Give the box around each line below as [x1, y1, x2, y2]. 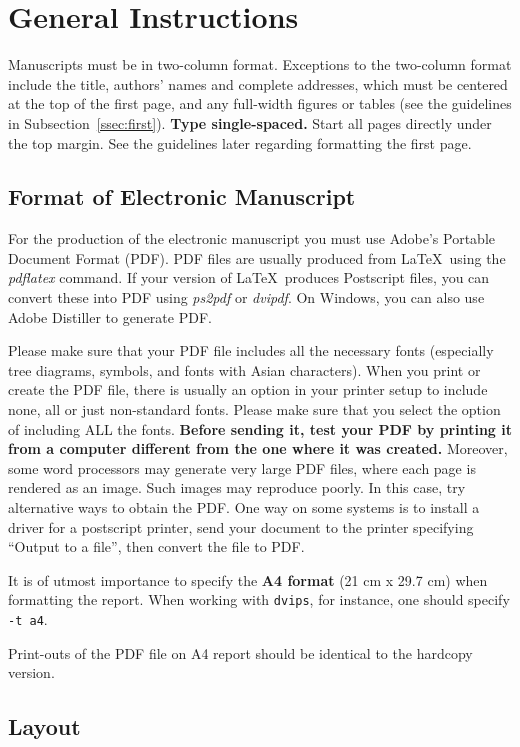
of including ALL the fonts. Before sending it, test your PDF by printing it [8, 418, 512, 439]
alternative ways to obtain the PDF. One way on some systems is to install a [8, 497, 480, 518]
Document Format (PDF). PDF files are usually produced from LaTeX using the [8, 247, 506, 268]
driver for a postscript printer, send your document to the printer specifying [8, 516, 474, 537]
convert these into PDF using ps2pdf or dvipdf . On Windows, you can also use [8, 287, 485, 308]
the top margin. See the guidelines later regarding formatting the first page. [8, 132, 472, 153]
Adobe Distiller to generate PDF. [8, 306, 212, 327]
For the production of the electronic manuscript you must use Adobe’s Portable [8, 228, 496, 249]
